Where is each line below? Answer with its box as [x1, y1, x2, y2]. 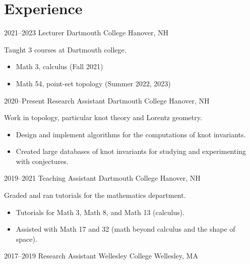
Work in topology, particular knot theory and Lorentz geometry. [4, 112, 202, 123]
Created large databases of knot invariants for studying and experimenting [16, 146, 246, 156]
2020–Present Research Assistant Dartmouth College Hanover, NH [4, 95, 210, 105]
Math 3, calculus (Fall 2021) [16, 61, 103, 72]
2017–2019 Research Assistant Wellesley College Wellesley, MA [4, 250, 198, 261]
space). [16, 233, 37, 244]
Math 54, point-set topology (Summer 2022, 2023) [16, 78, 171, 88]
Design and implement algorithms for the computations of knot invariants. [16, 129, 246, 139]
